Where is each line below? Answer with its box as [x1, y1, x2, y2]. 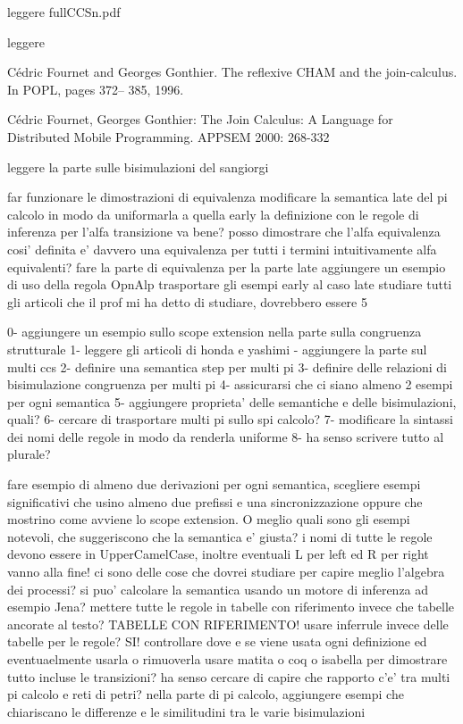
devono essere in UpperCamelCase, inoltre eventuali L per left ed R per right [7, 545, 429, 563]
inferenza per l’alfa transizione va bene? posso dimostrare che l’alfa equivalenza [7, 222, 441, 241]
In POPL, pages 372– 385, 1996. [7, 79, 184, 98]
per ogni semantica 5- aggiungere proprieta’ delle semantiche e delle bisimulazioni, [7, 392, 457, 411]
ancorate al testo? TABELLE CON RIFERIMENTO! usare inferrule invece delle [7, 614, 449, 633]
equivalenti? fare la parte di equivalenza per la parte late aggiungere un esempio [7, 257, 446, 276]
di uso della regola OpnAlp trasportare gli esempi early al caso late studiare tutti [7, 275, 452, 294]
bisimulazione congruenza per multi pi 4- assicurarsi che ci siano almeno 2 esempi [7, 375, 453, 394]
